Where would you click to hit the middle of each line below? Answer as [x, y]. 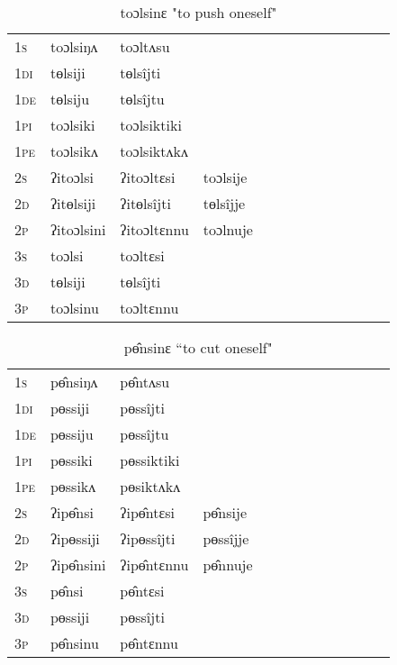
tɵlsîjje [224, 203]
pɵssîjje [226, 538]
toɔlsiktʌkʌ [154, 151]
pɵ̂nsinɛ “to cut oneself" [198, 347]
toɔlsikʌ [74, 151]
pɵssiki [71, 460]
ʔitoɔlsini [78, 229]
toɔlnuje [228, 229]
